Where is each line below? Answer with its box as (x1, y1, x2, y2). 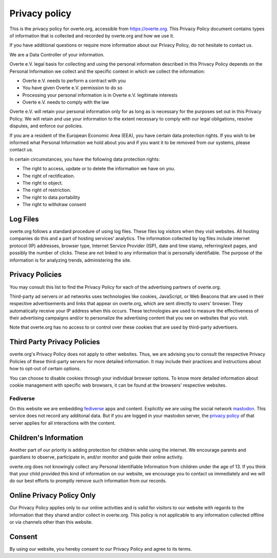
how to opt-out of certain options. (9, 366, 81, 372)
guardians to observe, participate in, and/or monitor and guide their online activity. (9, 454, 184, 460)
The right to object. (22, 180, 63, 186)
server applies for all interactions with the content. (9, 420, 116, 426)
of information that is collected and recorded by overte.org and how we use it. (9, 32, 174, 38)
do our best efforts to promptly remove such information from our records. (9, 477, 167, 484)
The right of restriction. (22, 187, 71, 193)
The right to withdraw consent (22, 202, 87, 208)
